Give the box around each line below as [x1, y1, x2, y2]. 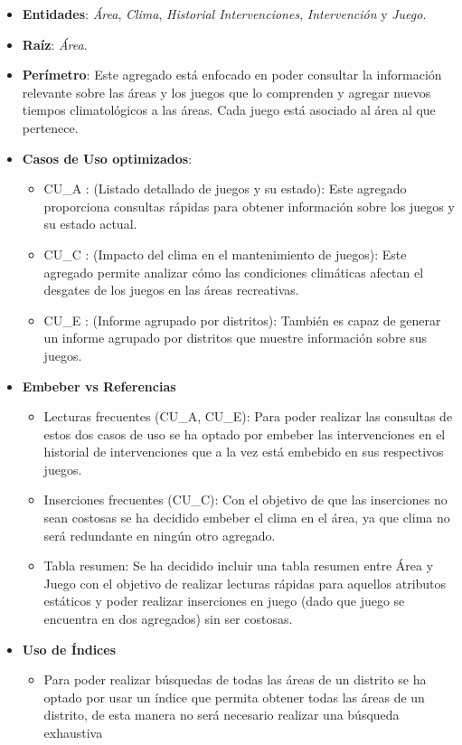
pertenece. [22, 118, 79, 137]
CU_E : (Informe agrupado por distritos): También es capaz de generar [43, 310, 441, 329]
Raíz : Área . [22, 34, 88, 53]
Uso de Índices [22, 639, 116, 658]
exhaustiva [43, 723, 103, 741]
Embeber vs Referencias [22, 376, 176, 395]
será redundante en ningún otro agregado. [43, 525, 276, 544]
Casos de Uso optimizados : [22, 148, 193, 167]
